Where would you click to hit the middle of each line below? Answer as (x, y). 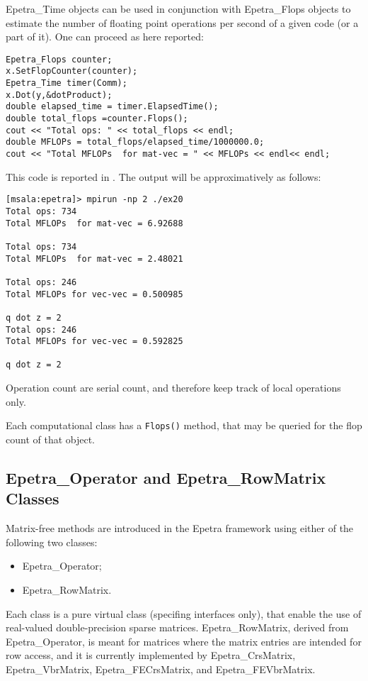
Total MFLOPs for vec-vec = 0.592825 (94, 342)
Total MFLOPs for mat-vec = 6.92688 (94, 223)
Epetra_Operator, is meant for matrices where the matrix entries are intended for (184, 641)
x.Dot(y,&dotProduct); (59, 95)
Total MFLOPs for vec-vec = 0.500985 (94, 294)
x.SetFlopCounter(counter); (72, 71)
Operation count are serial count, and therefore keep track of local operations (173, 388)
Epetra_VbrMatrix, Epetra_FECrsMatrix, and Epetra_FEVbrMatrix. (161, 669)
